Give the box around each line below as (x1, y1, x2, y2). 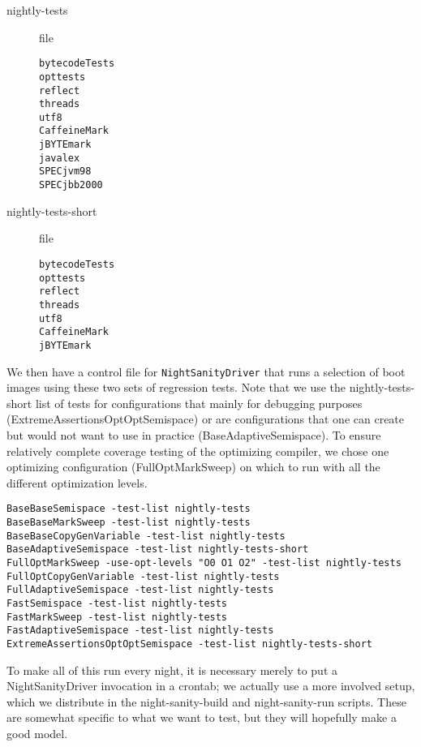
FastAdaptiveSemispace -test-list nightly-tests (6, 625, 274, 637)
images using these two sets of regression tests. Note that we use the (6, 379, 346, 396)
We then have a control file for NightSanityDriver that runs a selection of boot (6, 363, 406, 380)
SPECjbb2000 (39, 179, 103, 191)
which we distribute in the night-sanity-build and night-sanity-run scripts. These (6, 693, 406, 710)
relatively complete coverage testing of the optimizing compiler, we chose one (6, 442, 389, 459)
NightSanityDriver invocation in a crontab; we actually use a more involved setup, (6, 677, 415, 694)
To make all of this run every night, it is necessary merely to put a (6, 661, 337, 678)
